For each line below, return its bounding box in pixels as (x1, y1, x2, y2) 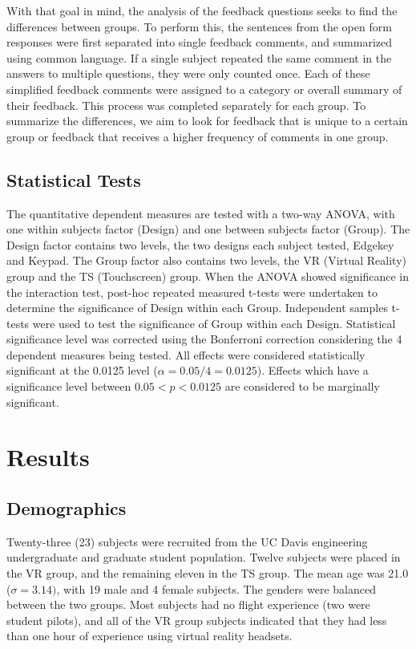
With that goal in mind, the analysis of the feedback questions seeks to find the (6, 2, 398, 18)
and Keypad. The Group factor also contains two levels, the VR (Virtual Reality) (6, 252, 406, 269)
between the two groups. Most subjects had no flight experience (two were (6, 596, 370, 613)
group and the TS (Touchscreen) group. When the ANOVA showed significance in (6, 267, 410, 284)
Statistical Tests (6, 167, 141, 192)
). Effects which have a (256, 362, 369, 379)
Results (6, 440, 90, 473)
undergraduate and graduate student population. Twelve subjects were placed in (6, 549, 401, 566)
